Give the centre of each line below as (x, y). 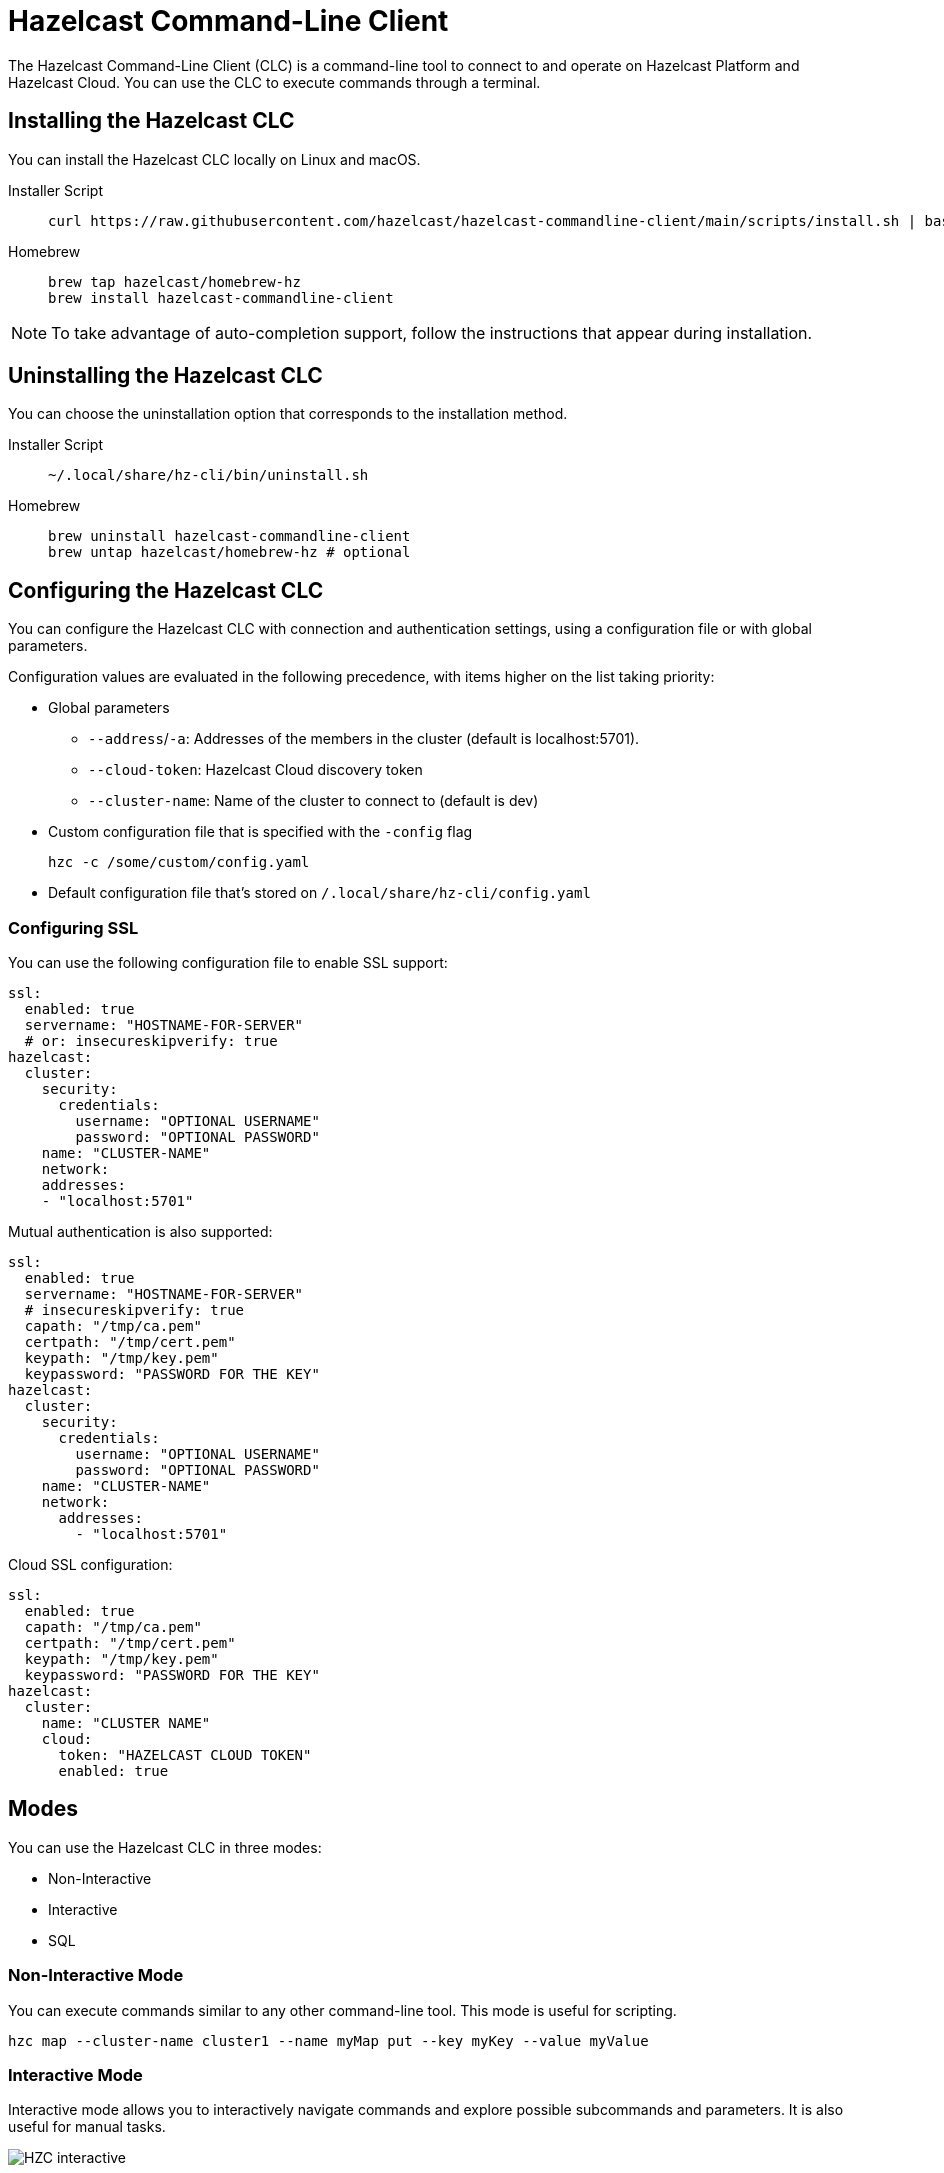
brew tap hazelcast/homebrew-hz (174, 281)
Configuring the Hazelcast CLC (166, 590)
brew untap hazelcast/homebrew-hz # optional (229, 552)
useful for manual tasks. (87, 2127)
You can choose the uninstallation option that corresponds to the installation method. (288, 414)
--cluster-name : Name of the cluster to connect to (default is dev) (313, 801)
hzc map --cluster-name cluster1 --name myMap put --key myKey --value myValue (328, 2040)
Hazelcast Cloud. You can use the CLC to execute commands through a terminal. (274, 82)
